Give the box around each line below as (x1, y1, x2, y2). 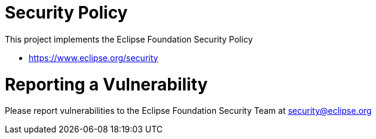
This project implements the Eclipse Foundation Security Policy (5, 34, 253, 44)
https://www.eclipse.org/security (29, 52, 158, 63)
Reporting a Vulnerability (5, 74, 208, 95)
